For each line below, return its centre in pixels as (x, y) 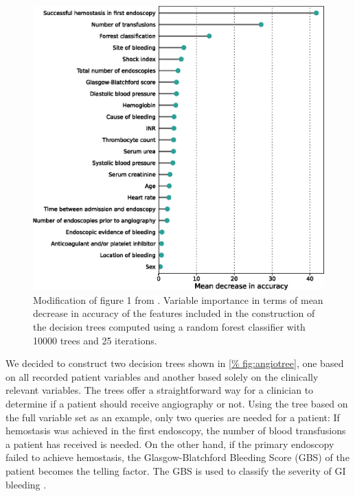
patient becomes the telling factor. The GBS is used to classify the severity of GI (176, 471)
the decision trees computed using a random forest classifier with (169, 327)
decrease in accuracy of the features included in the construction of (174, 313)
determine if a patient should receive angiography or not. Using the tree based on (177, 404)
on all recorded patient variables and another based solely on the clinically (162, 376)
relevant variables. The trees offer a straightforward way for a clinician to (160, 390)
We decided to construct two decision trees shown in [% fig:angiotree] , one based (175, 363)
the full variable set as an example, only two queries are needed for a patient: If (173, 417)
